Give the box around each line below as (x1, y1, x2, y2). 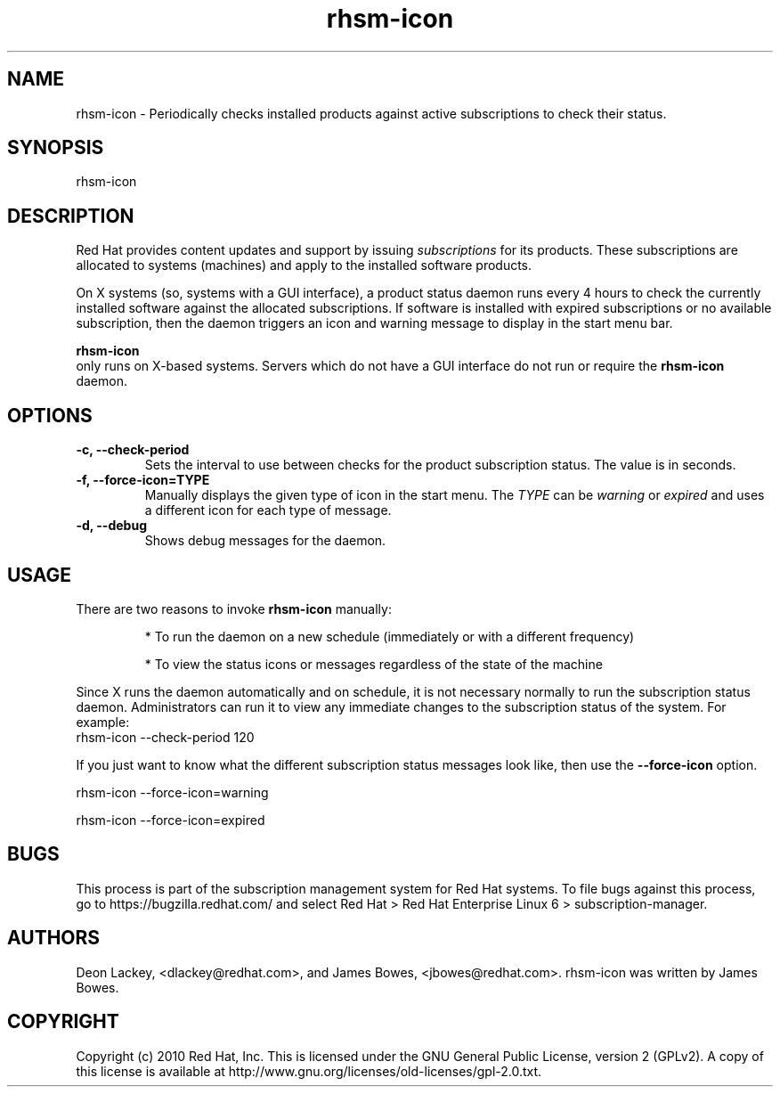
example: (76, 714, 130, 730)
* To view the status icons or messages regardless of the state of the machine (144, 656, 603, 672)
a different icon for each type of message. (144, 502, 392, 518)
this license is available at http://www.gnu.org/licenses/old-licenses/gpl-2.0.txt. (76, 1063, 542, 1079)
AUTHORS (7, 927, 101, 950)
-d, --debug (76, 518, 147, 534)
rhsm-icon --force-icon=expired (76, 812, 265, 828)
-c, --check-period (76, 442, 190, 458)
